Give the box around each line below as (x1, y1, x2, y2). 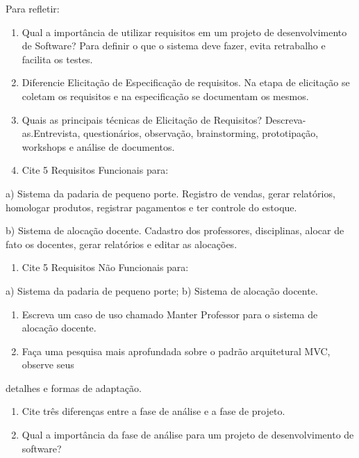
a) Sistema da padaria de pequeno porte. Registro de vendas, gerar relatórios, (6, 186, 335, 200)
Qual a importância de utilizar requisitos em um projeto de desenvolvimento (22, 24, 347, 39)
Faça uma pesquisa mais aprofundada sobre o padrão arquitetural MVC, (22, 343, 331, 358)
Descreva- (265, 112, 306, 126)
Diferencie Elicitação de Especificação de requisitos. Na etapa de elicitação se (22, 75, 350, 90)
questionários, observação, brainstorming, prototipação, (83, 126, 319, 140)
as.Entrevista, (22, 126, 81, 140)
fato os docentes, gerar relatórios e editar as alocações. (6, 236, 237, 251)
